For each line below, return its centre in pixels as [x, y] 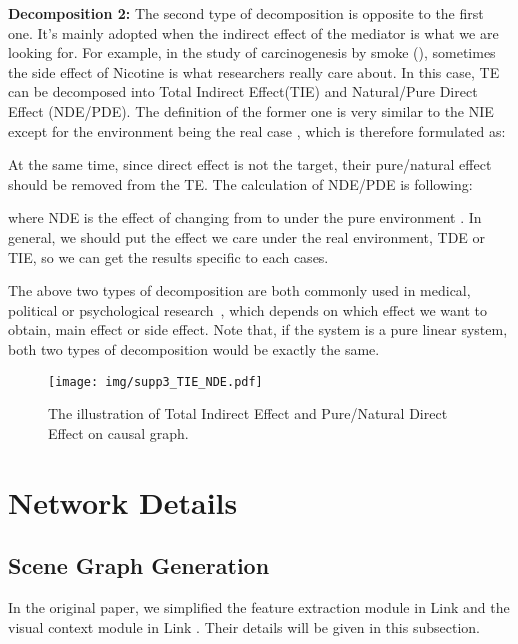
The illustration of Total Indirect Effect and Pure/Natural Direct [248, 413]
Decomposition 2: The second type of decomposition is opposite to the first [246, 13]
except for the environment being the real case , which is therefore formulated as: [257, 130]
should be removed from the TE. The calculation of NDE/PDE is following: [240, 183]
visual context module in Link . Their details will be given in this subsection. [244, 626]
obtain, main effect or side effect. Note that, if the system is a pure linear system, [258, 329]
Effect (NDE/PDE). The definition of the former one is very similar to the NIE [251, 110]
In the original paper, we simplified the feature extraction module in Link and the [259, 606]
